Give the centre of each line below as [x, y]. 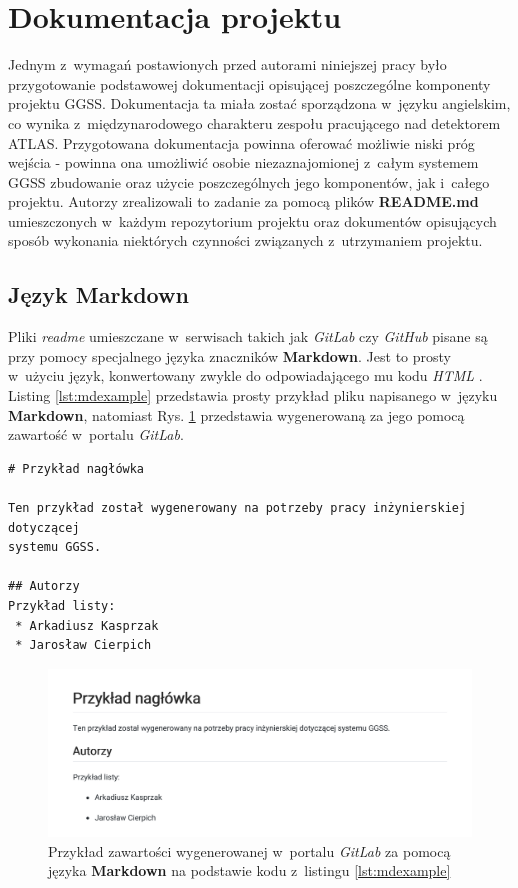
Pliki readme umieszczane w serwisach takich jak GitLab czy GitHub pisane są [248, 336]
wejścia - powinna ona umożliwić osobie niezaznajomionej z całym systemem [243, 162]
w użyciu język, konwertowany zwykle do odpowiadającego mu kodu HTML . [245, 375]
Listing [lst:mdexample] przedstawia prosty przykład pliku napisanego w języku [253, 395]
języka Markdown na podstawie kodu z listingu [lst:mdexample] [249, 870]
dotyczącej [44, 527]
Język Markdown [98, 294]
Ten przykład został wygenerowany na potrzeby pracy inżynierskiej [237, 508]
